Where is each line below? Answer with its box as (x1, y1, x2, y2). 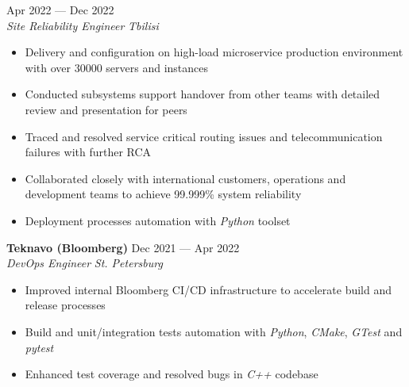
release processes (25, 297, 106, 313)
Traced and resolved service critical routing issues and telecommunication (25, 128, 383, 144)
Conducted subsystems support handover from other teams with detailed (25, 86, 380, 102)
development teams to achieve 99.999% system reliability (25, 186, 302, 202)
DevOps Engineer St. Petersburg (6, 255, 163, 271)
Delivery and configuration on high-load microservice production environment (25, 44, 403, 60)
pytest (25, 339, 54, 355)
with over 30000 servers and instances (25, 59, 209, 75)
